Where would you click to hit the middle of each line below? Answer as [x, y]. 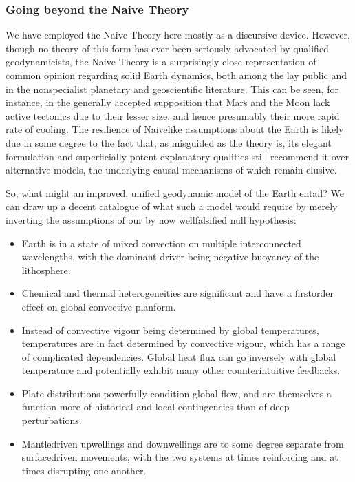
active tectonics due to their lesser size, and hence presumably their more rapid [173, 115]
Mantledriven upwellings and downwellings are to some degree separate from [183, 443]
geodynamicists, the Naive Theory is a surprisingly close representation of [161, 62]
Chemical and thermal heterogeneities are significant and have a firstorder [177, 293]
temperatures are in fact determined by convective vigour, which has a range [183, 343]
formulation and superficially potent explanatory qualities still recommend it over [177, 156]
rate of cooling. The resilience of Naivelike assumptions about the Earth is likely [175, 129]
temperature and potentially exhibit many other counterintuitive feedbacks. [181, 370]
